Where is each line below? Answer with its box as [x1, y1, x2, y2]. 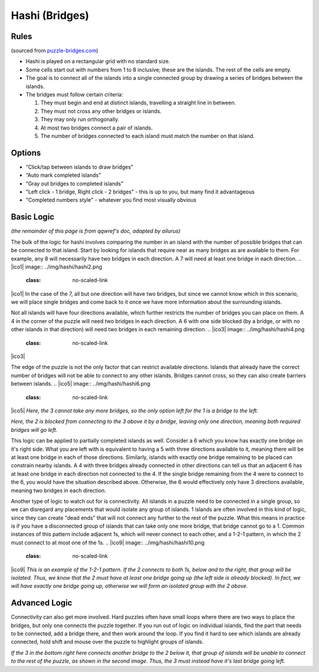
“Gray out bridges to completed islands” [25, 180, 123, 187]
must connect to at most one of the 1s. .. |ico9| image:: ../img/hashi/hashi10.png [11, 539, 205, 546]
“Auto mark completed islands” [25, 172, 102, 179]
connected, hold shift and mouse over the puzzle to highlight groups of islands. [11, 638, 204, 645]
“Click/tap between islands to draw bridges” [25, 163, 134, 170]
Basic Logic [11, 212, 54, 222]
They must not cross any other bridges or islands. [40, 107, 162, 115]
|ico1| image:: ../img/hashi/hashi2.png [11, 263, 103, 270]
